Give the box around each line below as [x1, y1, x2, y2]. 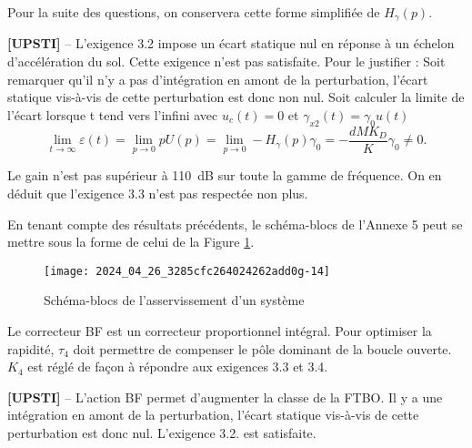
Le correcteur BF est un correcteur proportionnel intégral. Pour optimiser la [7, 321, 432, 340]
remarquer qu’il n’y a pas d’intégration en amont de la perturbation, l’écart [7, 69, 428, 88]
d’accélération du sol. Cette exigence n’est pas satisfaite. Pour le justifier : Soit [7, 52, 446, 71]
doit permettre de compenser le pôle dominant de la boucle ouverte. [73, 339, 452, 358]
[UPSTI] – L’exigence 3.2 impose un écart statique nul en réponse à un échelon [7, 34, 455, 53]
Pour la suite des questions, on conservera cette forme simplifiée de [7, 3, 380, 21]
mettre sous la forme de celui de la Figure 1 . [7, 232, 255, 251]
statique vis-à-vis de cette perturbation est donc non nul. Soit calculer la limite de [7, 87, 465, 107]
